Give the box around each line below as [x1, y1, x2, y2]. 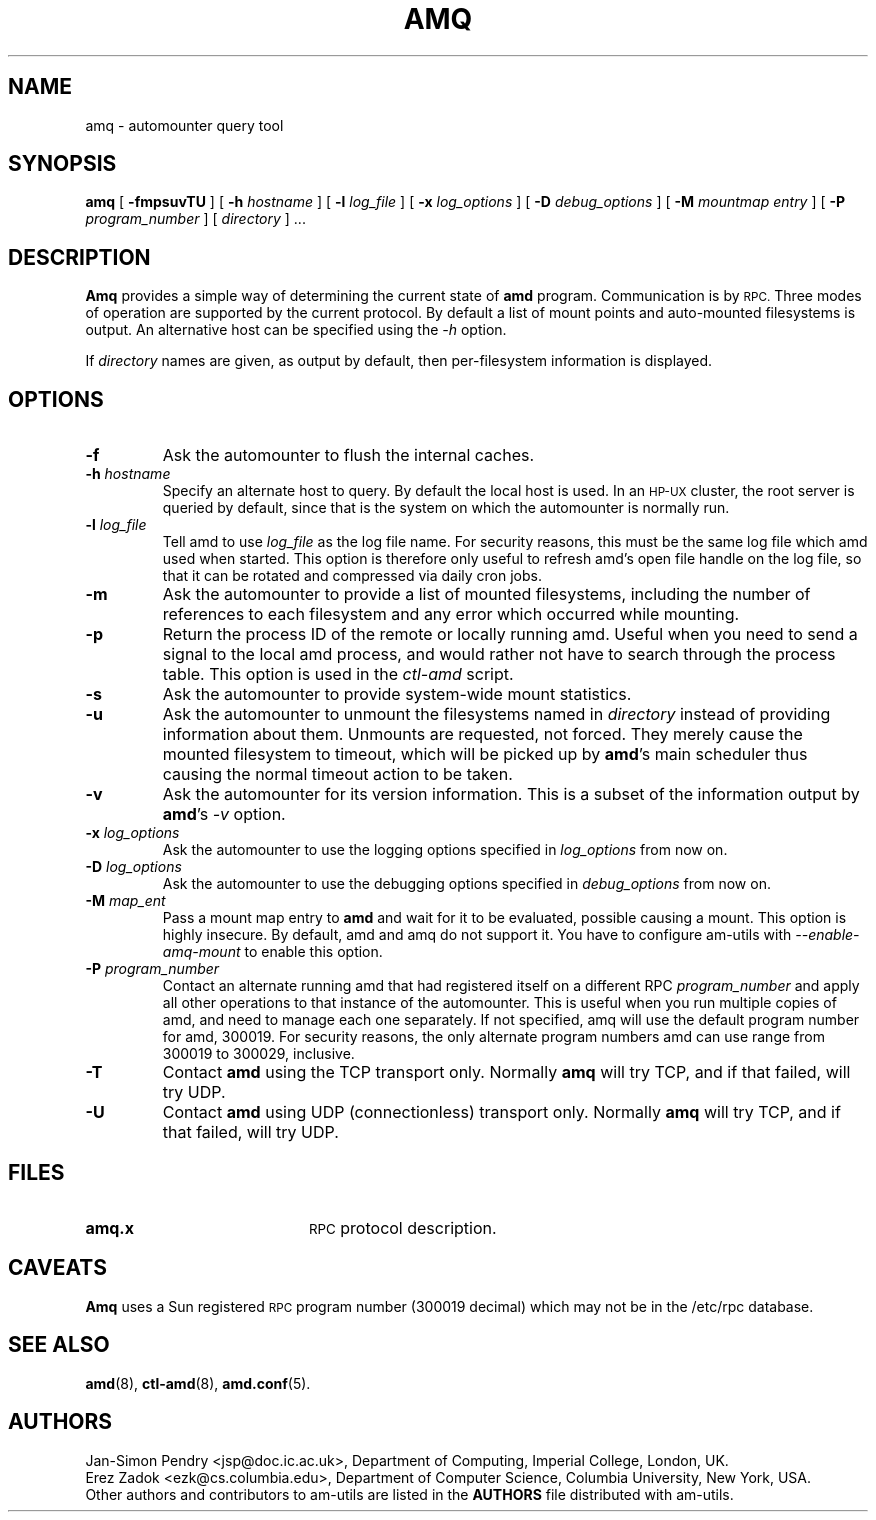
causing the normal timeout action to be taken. [162, 764, 513, 785]
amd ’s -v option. [162, 804, 286, 825]
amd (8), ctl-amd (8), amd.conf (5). [85, 1374, 311, 1392]
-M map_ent [85, 892, 166, 910]
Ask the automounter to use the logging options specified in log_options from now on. [162, 841, 728, 859]
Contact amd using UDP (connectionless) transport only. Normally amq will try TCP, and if [162, 1102, 841, 1123]
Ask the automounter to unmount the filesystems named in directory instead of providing [162, 704, 831, 725]
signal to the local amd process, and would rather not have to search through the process [162, 644, 836, 665]
